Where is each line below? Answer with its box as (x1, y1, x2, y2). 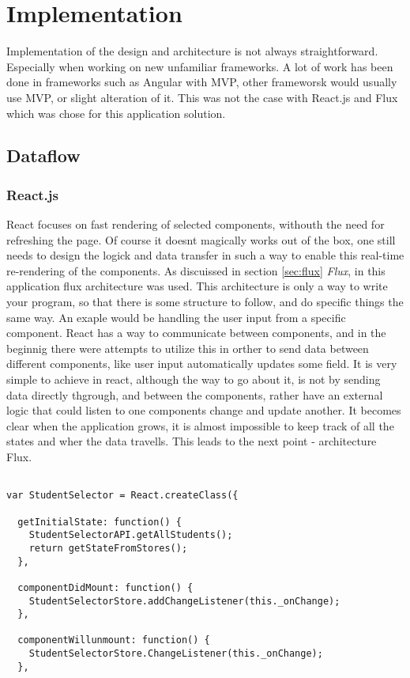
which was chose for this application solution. (6, 104, 226, 121)
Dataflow (6, 143, 81, 168)
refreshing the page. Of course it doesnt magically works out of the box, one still (6, 231, 396, 248)
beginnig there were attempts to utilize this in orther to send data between (6, 339, 369, 356)
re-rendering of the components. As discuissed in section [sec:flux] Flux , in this (6, 262, 386, 278)
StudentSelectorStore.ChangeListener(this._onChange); (28, 648, 323, 660)
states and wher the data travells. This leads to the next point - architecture (6, 433, 377, 449)
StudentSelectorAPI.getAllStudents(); (28, 529, 233, 541)
